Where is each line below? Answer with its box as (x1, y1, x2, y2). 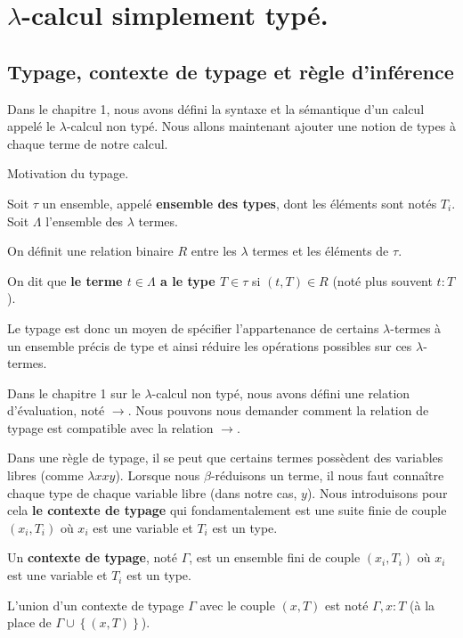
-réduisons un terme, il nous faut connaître (210, 466, 444, 485)
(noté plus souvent (332, 271, 433, 290)
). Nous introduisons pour (306, 483, 448, 502)
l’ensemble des (45, 211, 124, 230)
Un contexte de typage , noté (7, 548, 177, 567)
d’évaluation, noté (7, 401, 105, 420)
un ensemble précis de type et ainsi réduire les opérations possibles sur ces (7, 336, 412, 355)
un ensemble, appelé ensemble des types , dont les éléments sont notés (42, 193, 437, 212)
